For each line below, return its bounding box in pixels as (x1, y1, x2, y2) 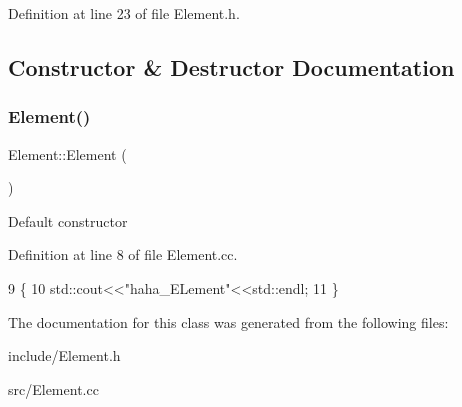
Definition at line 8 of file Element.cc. (8, 244, 238, 265)
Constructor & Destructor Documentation (8, 51, 455, 82)
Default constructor (8, 210, 128, 231)
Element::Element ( (8, 143, 127, 164)
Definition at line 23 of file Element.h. (8, 3, 240, 23)
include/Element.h (8, 345, 121, 366)
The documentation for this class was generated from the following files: (8, 311, 449, 332)
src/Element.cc (8, 378, 99, 399)
